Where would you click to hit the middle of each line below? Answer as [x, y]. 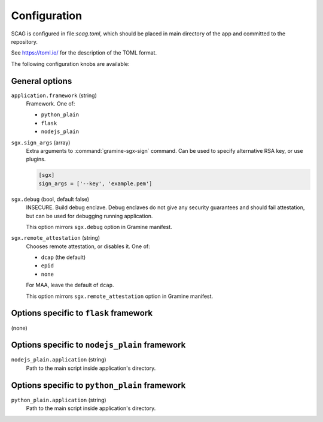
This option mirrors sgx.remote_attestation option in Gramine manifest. [120, 296]
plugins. [36, 159]
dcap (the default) [63, 257]
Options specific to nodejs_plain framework [98, 345]
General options [42, 81]
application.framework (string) [54, 95]
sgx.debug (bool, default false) [50, 199]
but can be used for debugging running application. [89, 216]
